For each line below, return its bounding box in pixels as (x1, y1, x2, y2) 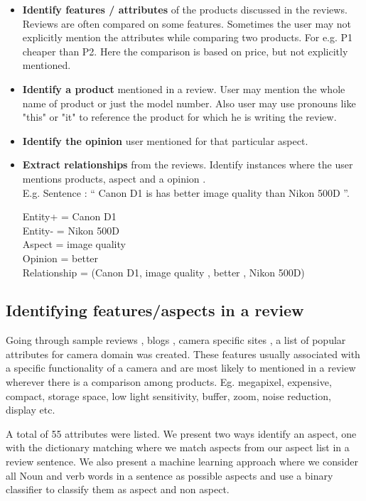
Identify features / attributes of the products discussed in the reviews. (22, 2, 348, 16)
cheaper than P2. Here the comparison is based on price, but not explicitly (22, 43, 348, 58)
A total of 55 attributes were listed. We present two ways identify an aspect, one (6, 426, 357, 441)
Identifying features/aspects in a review (6, 299, 304, 321)
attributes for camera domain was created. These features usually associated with (6, 346, 360, 361)
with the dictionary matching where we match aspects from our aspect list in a (6, 440, 350, 455)
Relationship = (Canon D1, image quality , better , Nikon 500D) (22, 264, 305, 279)
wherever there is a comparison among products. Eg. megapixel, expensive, (6, 375, 332, 389)
